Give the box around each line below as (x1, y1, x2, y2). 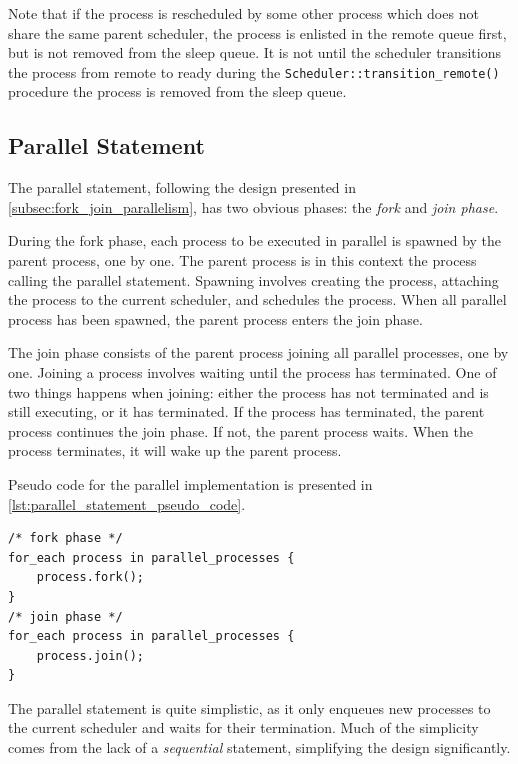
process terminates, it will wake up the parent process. (8, 440, 342, 461)
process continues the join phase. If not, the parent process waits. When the (8, 420, 473, 441)
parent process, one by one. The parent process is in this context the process (8, 250, 477, 271)
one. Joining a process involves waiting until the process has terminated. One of (8, 361, 497, 382)
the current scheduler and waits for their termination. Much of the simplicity (8, 717, 479, 738)
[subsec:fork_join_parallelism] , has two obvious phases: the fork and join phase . (8, 196, 499, 217)
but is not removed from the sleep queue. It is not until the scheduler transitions (8, 42, 501, 63)
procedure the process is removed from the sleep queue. (8, 81, 347, 102)
